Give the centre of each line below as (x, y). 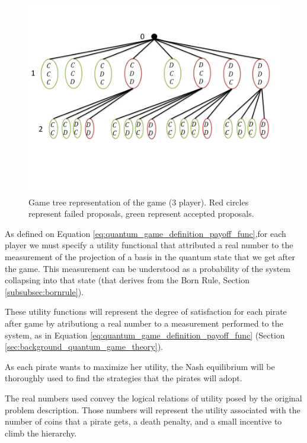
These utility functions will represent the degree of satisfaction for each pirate (146, 311)
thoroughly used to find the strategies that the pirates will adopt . (124, 378)
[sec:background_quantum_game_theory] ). (84, 347)
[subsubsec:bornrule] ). (44, 291)
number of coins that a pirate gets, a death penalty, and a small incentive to (143, 421)
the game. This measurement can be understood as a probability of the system (148, 268)
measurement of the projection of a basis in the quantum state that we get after (150, 256)
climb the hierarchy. (41, 433)
